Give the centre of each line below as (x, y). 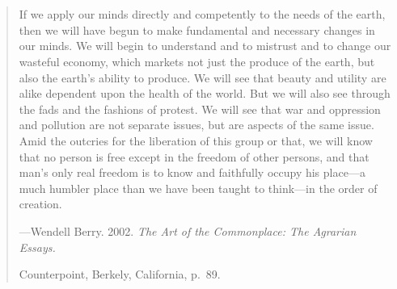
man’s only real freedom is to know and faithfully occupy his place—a (192, 172)
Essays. (37, 247)
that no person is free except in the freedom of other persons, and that (194, 156)
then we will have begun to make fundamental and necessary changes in (197, 29)
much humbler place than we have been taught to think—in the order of (198, 188)
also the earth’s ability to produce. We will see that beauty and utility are (203, 77)
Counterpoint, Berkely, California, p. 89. (120, 274)
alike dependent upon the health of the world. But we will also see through (205, 93)
